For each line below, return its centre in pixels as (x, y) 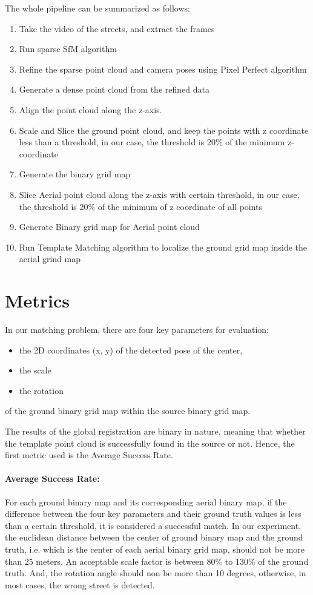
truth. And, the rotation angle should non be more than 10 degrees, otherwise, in (156, 573)
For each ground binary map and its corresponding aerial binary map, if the (146, 501)
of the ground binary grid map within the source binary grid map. (128, 411)
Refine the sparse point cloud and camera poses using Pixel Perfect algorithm (163, 69)
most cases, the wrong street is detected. (80, 584)
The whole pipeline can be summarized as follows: (97, 8)
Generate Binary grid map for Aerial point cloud (109, 227)
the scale (35, 370)
